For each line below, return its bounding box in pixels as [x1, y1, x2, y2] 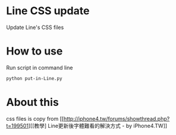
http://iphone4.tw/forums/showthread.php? [63, 115, 170, 122]
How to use [6, 44, 63, 58]
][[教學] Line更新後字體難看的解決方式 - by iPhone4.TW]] [28, 122, 168, 129]
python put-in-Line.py [6, 75, 62, 81]
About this [6, 95, 59, 109]
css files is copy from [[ [6, 115, 64, 122]
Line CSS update [6, 4, 90, 18]
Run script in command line [6, 64, 73, 71]
